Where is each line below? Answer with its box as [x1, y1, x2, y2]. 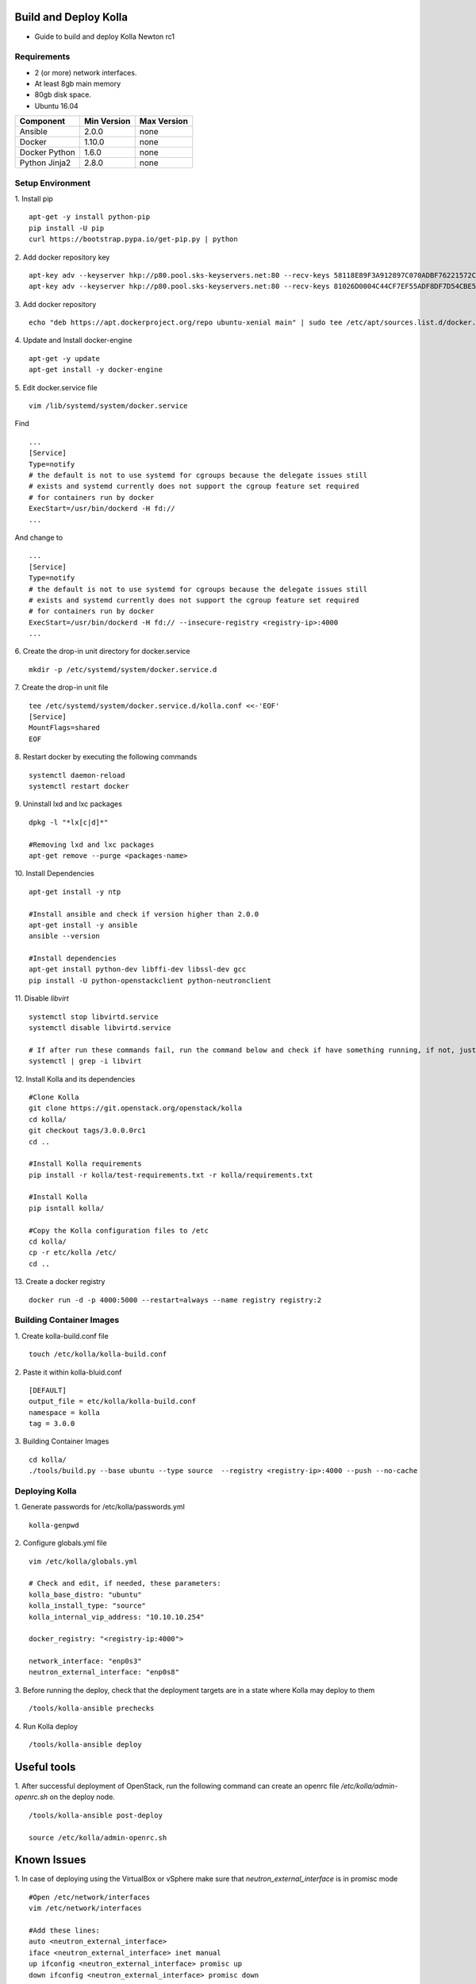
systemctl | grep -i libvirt [29, 1056, 142, 1066]
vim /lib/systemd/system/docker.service [29, 402, 188, 410]
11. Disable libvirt [14, 994, 69, 1003]
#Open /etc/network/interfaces [29, 1893, 151, 1901]
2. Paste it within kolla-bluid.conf [14, 1367, 122, 1377]
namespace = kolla [29, 1408, 101, 1417]
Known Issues [14, 1853, 86, 1867]
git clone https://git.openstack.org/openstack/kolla [29, 1104, 242, 1113]
